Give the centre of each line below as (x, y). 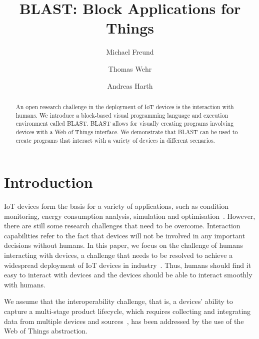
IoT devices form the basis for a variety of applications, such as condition (116, 206)
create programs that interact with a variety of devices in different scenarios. (115, 140)
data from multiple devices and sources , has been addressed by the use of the (124, 321)
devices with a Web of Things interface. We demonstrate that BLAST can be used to (127, 131)
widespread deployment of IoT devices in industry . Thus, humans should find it (128, 265)
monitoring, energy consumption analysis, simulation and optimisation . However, (130, 216)
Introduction (48, 182)
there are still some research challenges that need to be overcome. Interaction (122, 226)
